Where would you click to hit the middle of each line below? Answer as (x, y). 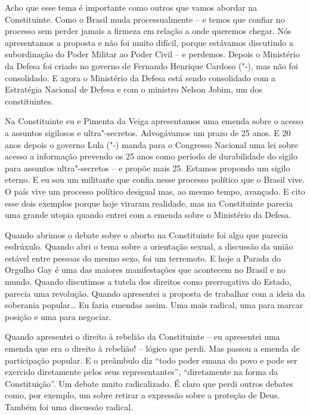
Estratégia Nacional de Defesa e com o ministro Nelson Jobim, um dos (134, 89)
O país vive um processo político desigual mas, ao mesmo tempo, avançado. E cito (155, 191)
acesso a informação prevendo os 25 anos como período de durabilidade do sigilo (151, 156)
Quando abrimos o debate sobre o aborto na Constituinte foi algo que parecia (146, 234)
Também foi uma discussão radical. (69, 407)
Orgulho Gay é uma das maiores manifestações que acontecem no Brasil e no (145, 270)
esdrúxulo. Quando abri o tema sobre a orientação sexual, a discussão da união (149, 246)
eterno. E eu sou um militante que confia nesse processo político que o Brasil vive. (155, 179)
